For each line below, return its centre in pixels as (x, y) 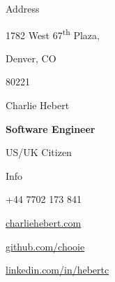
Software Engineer (51, 128)
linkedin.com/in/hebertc (58, 270)
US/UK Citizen (39, 152)
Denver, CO (31, 58)
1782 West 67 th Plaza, (53, 34)
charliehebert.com (44, 223)
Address (23, 8)
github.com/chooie (45, 246)
